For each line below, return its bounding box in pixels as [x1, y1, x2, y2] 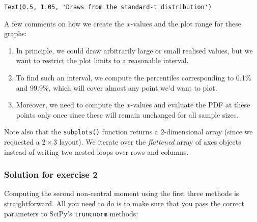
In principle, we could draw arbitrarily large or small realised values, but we [16, 45, 253, 55]
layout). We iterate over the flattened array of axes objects [59, 136, 241, 147]
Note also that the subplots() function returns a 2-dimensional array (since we [4, 126, 253, 137]
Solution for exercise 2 [4, 168, 98, 181]
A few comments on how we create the [4, 18, 125, 29]
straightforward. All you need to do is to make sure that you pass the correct [4, 198, 244, 209]
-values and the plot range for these [130, 18, 242, 29]
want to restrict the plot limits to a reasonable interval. [16, 55, 189, 66]
